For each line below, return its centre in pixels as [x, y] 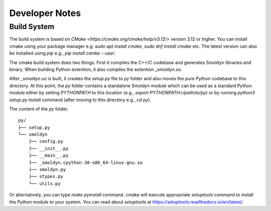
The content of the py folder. [39, 109]
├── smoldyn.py [47, 170]
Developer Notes [45, 13]
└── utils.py [44, 183]
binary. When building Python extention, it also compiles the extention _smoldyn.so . [96, 69]
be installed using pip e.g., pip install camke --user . [62, 53]
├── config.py [46, 141]
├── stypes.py [46, 176]
